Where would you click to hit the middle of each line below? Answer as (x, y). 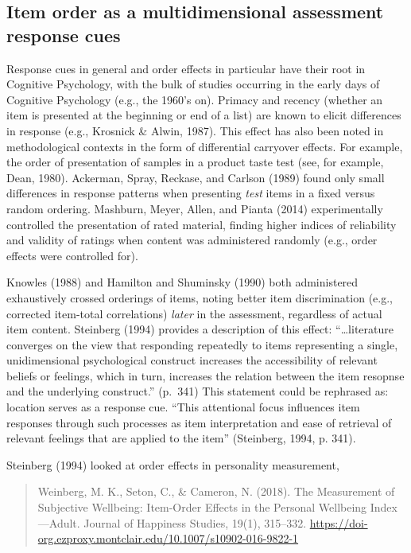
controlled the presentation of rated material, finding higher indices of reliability (202, 224)
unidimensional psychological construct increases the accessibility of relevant (192, 360)
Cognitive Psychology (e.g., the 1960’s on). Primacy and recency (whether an (195, 99)
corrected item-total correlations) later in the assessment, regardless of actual (194, 313)
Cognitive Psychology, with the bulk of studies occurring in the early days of (193, 84)
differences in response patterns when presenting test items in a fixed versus (191, 193)
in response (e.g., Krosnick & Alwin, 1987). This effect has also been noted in (195, 130)
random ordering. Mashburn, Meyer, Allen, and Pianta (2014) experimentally (195, 208)
